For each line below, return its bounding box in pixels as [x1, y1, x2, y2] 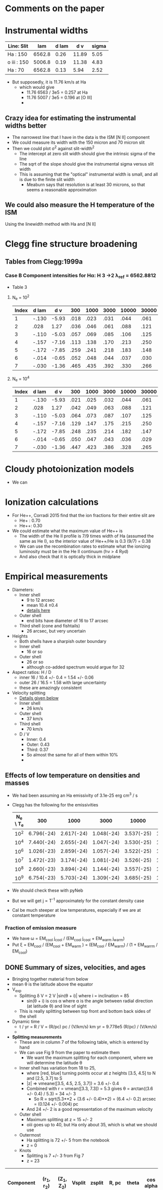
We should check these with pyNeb [12, 888, 83, 893]
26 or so [26, 659, 44, 665]
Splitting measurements [12, 1034, 62, 1040]
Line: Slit [8, 43, 28, 50]
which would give [19, 84, 55, 90]
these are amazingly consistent [19, 685, 82, 691]
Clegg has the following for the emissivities [12, 802, 98, 807]
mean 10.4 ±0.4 [26, 603, 58, 608]
